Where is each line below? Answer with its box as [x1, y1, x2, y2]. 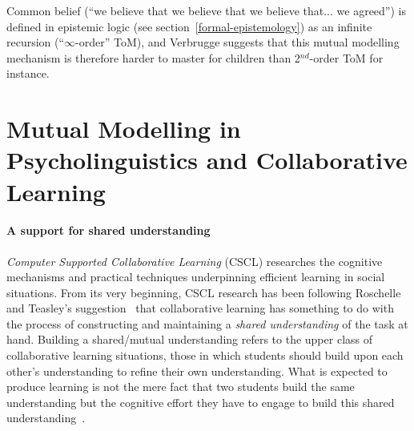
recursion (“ [6, 34, 65, 50]
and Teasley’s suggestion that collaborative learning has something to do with [6, 300, 394, 316]
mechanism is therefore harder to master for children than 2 [6, 49, 300, 66]
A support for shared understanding [6, 222, 211, 239]
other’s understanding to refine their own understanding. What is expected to [6, 362, 388, 379]
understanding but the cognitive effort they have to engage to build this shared [6, 393, 395, 410]
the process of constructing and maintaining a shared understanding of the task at [6, 315, 408, 332]
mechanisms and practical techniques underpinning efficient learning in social [6, 268, 385, 285]
